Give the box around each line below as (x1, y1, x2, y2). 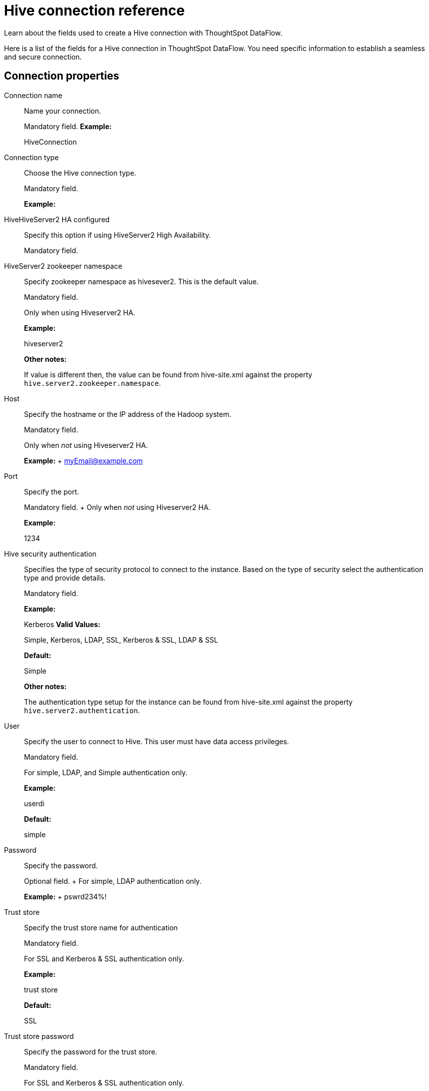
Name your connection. (24, 106, 101, 115)
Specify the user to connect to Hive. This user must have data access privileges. (24, 737, 289, 746)
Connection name (4, 91, 62, 100)
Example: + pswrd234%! (24, 892, 107, 901)
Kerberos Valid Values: (24, 620, 100, 629)
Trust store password (4, 1031, 74, 1040)
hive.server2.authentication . (24, 706, 140, 715)
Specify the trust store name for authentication (24, 923, 178, 932)
